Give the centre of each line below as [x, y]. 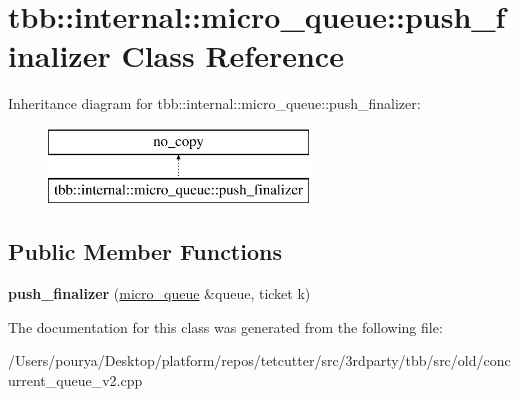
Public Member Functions [145, 251]
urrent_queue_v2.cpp [75, 380]
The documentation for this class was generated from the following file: [225, 326]
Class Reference [232, 55]
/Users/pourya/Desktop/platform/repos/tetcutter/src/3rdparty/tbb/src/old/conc [259, 360]
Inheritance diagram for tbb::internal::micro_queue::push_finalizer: [214, 103]
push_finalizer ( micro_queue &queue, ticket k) [159, 293]
